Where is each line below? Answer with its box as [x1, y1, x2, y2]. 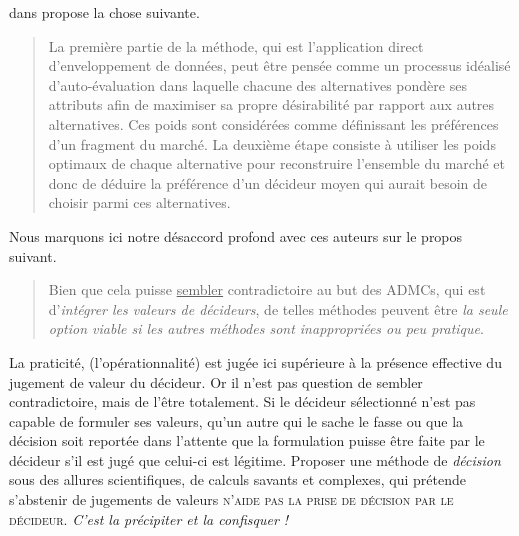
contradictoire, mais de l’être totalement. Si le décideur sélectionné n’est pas [9, 391, 476, 412]
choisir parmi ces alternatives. [48, 192, 231, 213]
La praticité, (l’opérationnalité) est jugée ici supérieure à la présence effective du [9, 351, 502, 372]
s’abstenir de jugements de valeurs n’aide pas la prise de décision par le [9, 489, 454, 510]
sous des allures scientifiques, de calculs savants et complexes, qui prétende [9, 469, 466, 490]
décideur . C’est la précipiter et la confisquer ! [9, 508, 289, 529]
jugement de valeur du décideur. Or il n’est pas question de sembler [9, 371, 423, 392]
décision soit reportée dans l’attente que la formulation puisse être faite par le [9, 430, 485, 451]
